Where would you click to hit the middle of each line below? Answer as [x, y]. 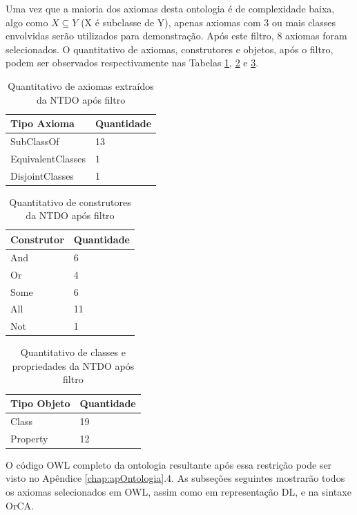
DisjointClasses [42, 175]
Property [29, 438]
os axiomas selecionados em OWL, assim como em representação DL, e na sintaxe [178, 492]
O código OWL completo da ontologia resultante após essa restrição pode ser [169, 464]
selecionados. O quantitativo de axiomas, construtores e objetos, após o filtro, [170, 49]
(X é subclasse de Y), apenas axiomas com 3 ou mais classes [209, 22]
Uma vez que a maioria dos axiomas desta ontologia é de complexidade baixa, [170, 8]
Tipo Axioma [42, 123]
